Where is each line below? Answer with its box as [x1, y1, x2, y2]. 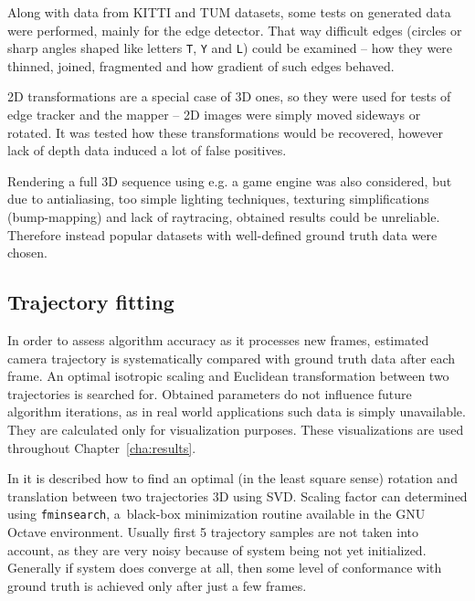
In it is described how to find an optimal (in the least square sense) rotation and [7, 469, 458, 488]
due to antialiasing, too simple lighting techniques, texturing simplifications [7, 189, 429, 208]
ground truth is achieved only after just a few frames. [7, 575, 307, 595]
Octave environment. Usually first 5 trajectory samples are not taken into [7, 522, 419, 541]
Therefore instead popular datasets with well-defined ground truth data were [7, 225, 438, 244]
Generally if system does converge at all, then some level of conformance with [7, 558, 442, 577]
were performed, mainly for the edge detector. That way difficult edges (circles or [7, 20, 462, 39]
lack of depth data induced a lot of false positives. [7, 141, 287, 160]
